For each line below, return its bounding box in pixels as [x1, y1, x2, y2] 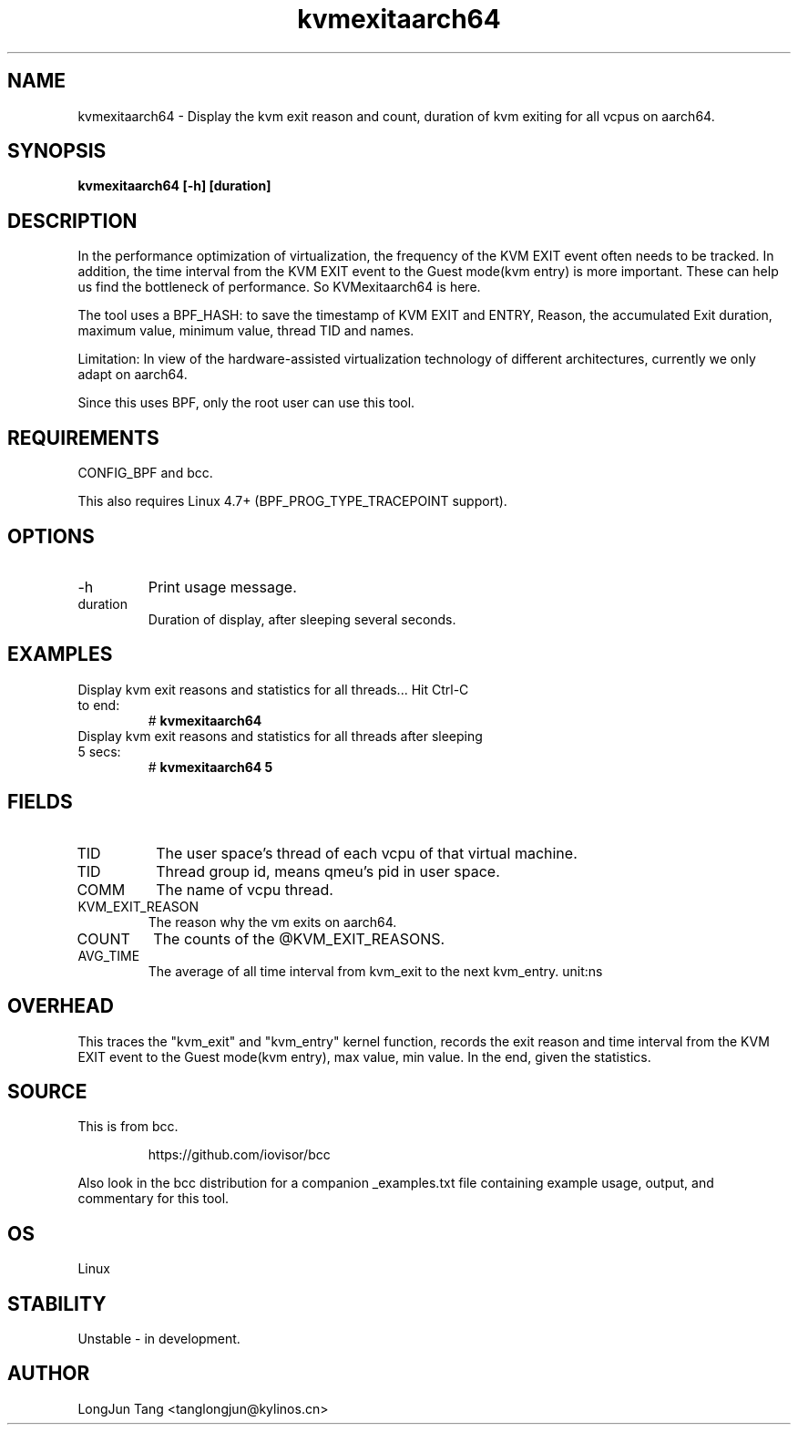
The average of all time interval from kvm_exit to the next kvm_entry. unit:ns [148, 963, 603, 979]
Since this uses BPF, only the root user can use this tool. [77, 395, 415, 411]
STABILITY [7, 1292, 107, 1315]
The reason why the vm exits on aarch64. [148, 913, 397, 930]
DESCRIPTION [7, 209, 138, 232]
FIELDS [7, 790, 73, 814]
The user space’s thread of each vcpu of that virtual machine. [156, 843, 578, 862]
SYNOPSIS [7, 139, 107, 163]
